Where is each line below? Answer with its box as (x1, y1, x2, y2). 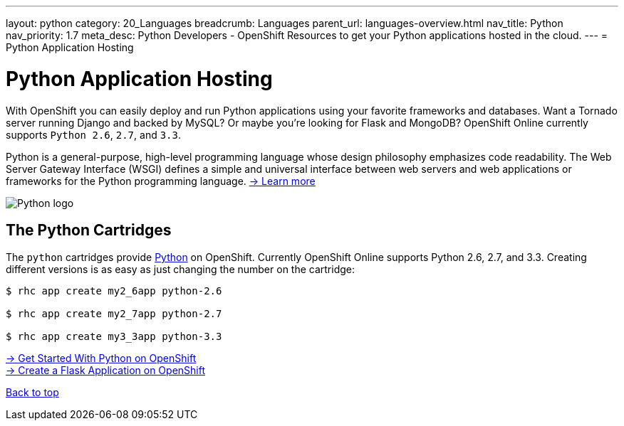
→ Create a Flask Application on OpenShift (6, 364, 205, 377)
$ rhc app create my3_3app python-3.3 (6, 331, 222, 343)
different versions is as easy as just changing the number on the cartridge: (6, 263, 355, 276)
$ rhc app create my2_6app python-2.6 (6, 285, 222, 297)
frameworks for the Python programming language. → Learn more (6, 174, 316, 187)
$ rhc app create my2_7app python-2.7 (6, 308, 222, 320)
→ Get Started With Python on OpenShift (6, 352, 197, 365)
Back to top (6, 386, 59, 399)
